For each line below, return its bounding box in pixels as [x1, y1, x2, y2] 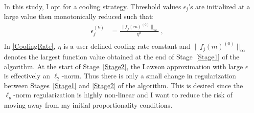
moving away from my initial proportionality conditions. [4, 99, 173, 110]
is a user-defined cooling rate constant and [63, 41, 190, 51]
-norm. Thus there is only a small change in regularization [62, 71, 236, 81]
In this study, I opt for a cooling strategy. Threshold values [4, 1, 181, 11]
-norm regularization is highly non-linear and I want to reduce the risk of [13, 90, 232, 100]
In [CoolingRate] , [4, 41, 56, 51]
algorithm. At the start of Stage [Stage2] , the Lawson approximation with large [4, 61, 243, 71]
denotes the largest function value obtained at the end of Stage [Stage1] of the [4, 52, 239, 61]
